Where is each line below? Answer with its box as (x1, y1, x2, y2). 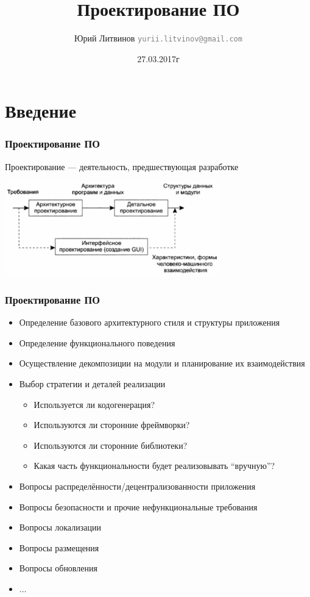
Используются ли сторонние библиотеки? (33, 438, 188, 451)
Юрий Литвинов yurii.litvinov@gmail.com (74, 32, 242, 45)
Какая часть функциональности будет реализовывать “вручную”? (33, 459, 275, 472)
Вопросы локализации (19, 521, 101, 534)
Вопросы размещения (19, 541, 99, 554)
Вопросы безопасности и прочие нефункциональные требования (19, 500, 258, 513)
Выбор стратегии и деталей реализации (19, 377, 166, 390)
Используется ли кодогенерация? (33, 398, 155, 410)
